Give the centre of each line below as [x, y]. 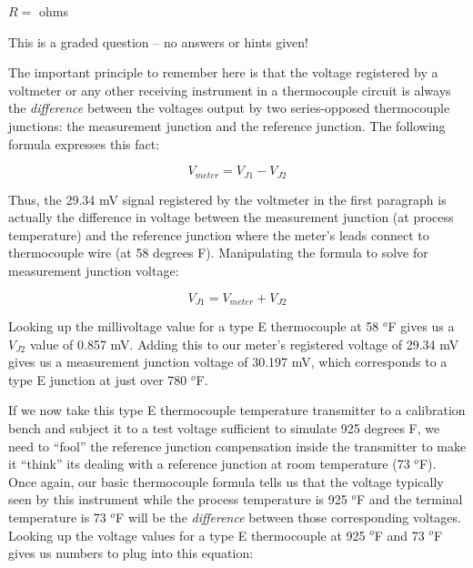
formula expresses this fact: [84, 143]
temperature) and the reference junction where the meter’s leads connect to [219, 234]
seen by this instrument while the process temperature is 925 [178, 499]
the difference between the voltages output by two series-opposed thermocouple [229, 108]
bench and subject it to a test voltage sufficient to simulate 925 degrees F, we [224, 428]
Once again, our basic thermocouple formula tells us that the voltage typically [226, 481]
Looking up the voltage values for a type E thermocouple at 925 [187, 535]
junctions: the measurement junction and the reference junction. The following [227, 125]
